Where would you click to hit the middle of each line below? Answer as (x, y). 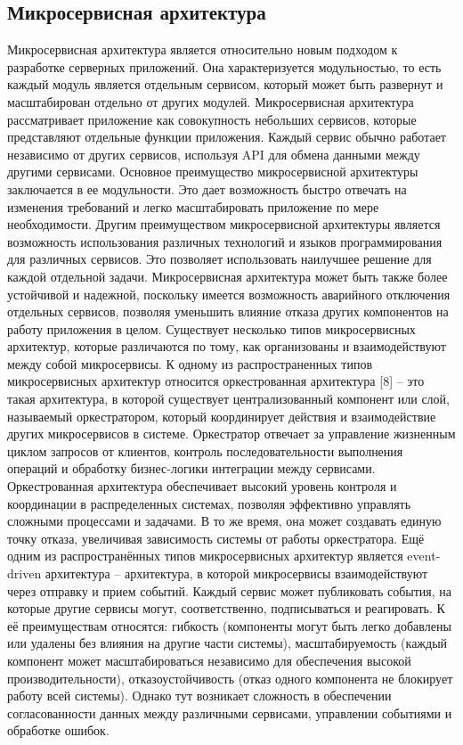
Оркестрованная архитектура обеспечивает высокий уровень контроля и (202, 486)
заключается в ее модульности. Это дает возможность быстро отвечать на (207, 188)
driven (24, 573)
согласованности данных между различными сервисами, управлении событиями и (230, 712)
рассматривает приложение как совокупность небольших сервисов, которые (212, 119)
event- (424, 556)
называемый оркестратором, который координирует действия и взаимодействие (222, 416)
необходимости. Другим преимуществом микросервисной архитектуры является (224, 224)
